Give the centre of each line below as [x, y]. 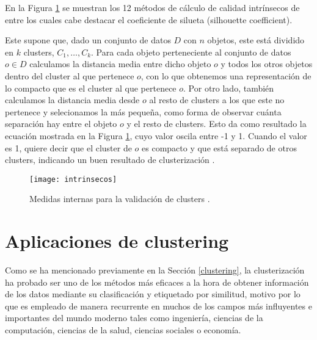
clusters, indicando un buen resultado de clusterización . [110, 160]
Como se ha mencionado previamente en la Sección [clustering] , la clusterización [155, 270]
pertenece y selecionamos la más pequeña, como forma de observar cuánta [143, 111]
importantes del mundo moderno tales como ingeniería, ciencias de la [134, 318]
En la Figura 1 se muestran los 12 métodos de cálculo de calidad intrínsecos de [152, 7]
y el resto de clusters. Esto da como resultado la [217, 124]
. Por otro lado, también [229, 88]
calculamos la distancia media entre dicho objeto [120, 64]
